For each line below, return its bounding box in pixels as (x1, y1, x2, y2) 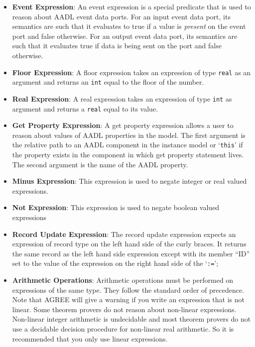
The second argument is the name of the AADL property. (12, 159, 188, 169)
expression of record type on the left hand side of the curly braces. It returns (12, 238, 247, 249)
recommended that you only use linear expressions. (12, 333, 168, 344)
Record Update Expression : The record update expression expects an (12, 229, 236, 239)
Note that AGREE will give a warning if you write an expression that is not (12, 294, 245, 305)
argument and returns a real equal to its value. (12, 103, 158, 114)
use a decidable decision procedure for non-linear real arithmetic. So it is (12, 324, 234, 334)
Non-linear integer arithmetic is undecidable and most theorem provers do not (12, 314, 251, 324)
